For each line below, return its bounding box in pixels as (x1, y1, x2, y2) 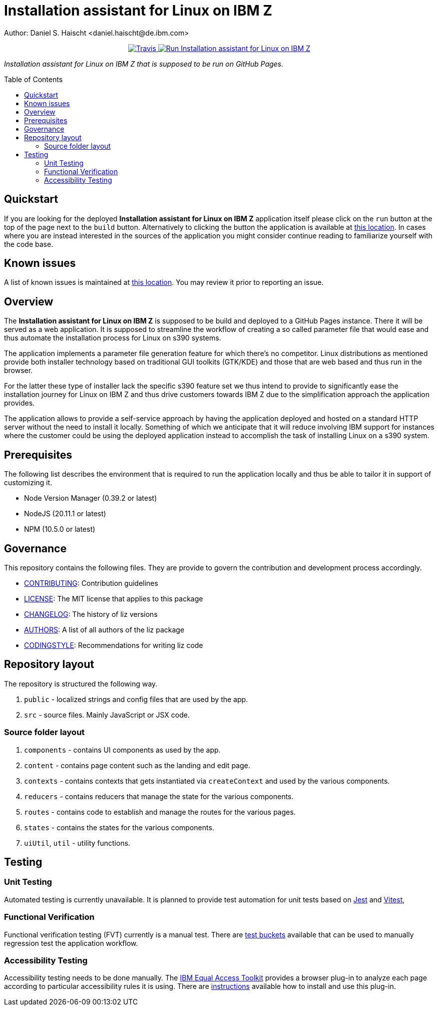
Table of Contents (4, 75, 63, 84)
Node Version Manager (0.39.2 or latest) (24, 494, 157, 503)
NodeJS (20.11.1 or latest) (24, 509, 106, 518)
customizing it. (4, 478, 53, 487)
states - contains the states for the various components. (24, 823, 214, 832)
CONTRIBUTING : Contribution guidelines (24, 578, 158, 587)
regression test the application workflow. (4, 938, 138, 947)
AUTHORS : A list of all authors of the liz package (24, 625, 185, 634)
